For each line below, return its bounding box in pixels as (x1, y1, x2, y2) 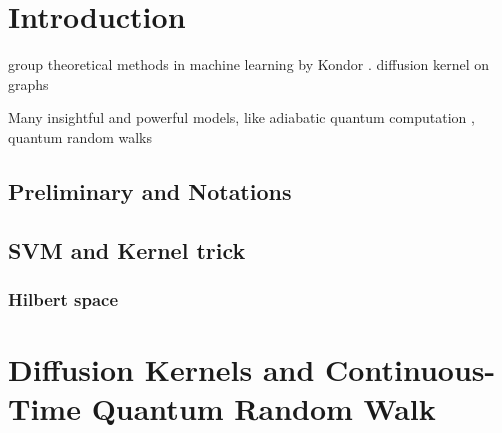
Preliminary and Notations (8, 175, 292, 206)
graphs (8, 73, 49, 94)
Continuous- (325, 349, 496, 390)
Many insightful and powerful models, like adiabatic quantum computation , (8, 107, 475, 128)
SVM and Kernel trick (8, 234, 246, 265)
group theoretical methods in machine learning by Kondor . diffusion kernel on (8, 54, 490, 75)
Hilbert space (8, 286, 119, 311)
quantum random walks (8, 126, 153, 147)
